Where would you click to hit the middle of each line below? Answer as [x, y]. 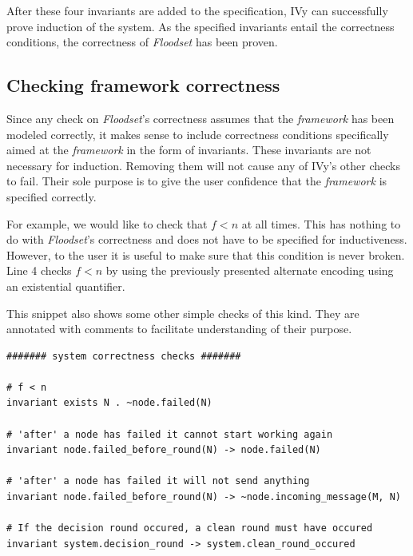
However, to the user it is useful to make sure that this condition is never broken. [206, 254]
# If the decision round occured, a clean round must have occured [190, 528]
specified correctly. [52, 196]
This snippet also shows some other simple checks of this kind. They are [183, 313]
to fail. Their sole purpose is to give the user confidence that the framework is [197, 181]
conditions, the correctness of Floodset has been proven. [142, 42]
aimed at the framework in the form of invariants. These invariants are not [189, 150]
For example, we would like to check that [107, 223]
